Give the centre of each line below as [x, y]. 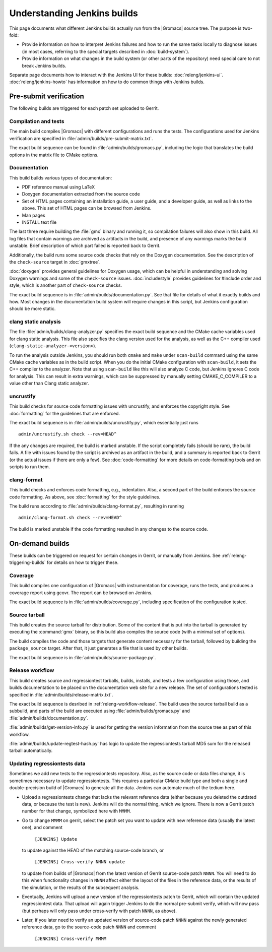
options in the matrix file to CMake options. [54, 155]
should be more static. [32, 309]
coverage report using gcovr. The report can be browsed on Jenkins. [81, 593]
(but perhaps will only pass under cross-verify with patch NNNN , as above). [99, 911]
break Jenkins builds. [44, 66]
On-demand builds [40, 544]
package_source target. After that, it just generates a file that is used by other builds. [99, 648]
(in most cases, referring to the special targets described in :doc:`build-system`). [106, 51]
